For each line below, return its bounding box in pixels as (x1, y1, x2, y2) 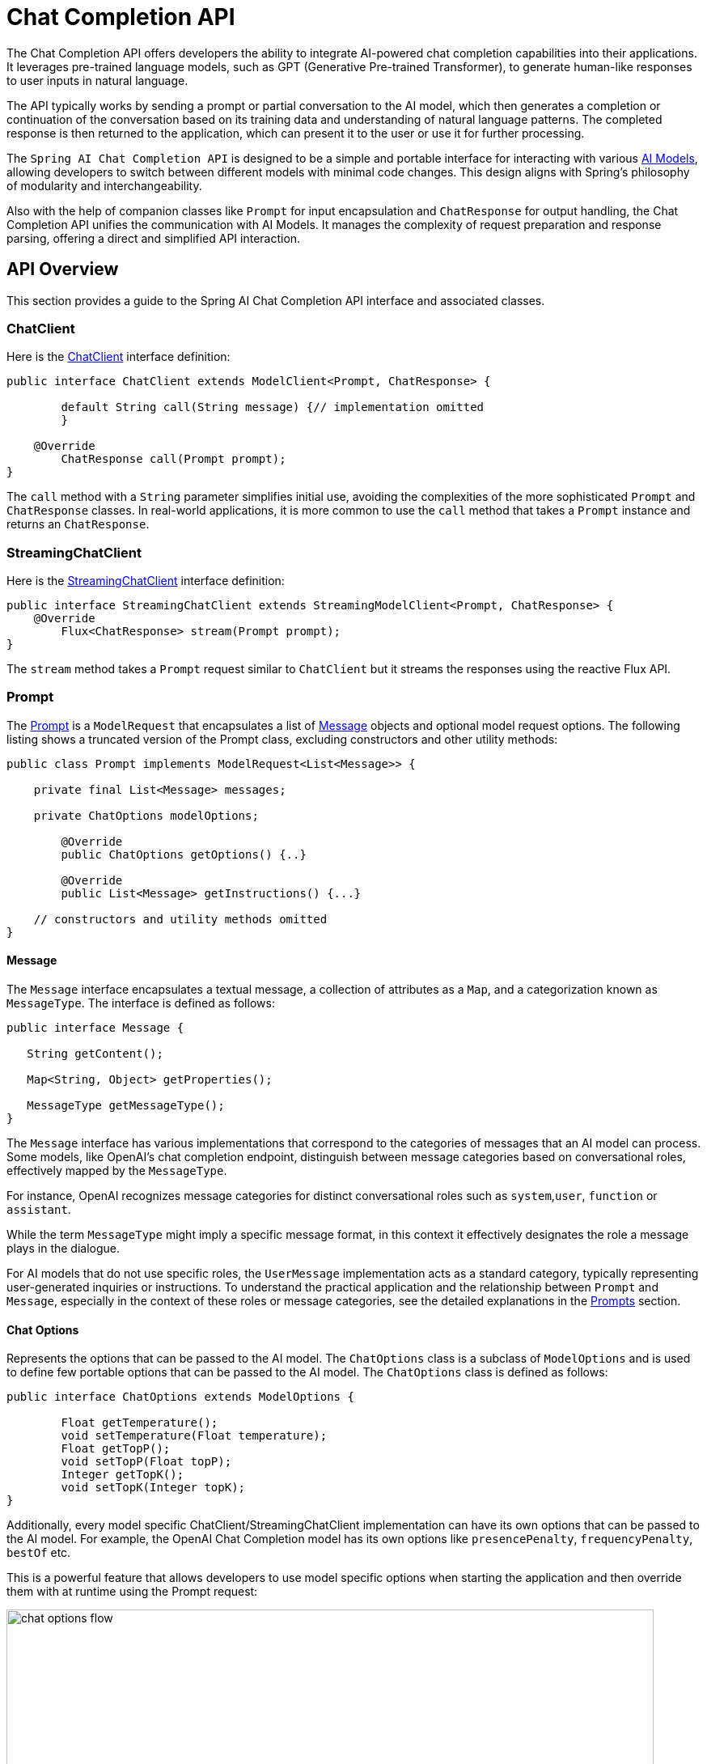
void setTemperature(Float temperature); (61, 1429, 328, 1443)
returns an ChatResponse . (6, 517, 150, 532)
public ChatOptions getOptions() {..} (61, 847, 307, 861)
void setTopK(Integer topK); (61, 1481, 246, 1495)
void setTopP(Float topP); (61, 1455, 232, 1469)
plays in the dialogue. (6, 1241, 121, 1256)
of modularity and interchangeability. (6, 178, 202, 193)
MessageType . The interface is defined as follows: (6, 996, 275, 1011)
